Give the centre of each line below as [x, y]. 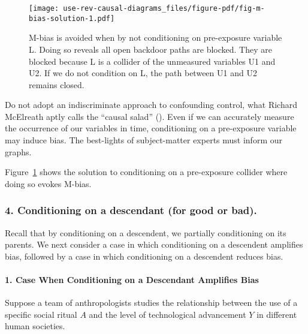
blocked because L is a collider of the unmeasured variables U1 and [152, 61]
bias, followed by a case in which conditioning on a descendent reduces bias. [144, 256]
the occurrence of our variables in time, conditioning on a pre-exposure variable [151, 128]
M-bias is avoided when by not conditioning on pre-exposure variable [155, 37]
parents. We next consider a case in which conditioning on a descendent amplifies [154, 244]
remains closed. [57, 84]
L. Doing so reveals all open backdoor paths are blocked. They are [150, 49]
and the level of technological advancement [167, 314]
